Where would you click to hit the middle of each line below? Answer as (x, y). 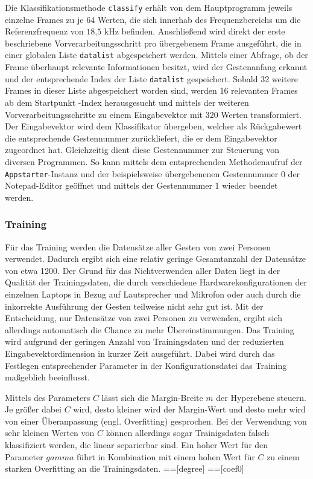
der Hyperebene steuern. (261, 397)
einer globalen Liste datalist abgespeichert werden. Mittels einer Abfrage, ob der (156, 55)
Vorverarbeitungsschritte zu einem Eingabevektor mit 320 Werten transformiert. (153, 114)
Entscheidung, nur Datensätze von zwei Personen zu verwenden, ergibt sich (144, 318)
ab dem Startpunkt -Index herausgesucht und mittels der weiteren (127, 102)
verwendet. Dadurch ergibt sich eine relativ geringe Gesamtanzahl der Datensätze (156, 259)
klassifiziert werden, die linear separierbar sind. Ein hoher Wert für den (137, 445)
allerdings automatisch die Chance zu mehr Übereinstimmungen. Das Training (150, 329)
